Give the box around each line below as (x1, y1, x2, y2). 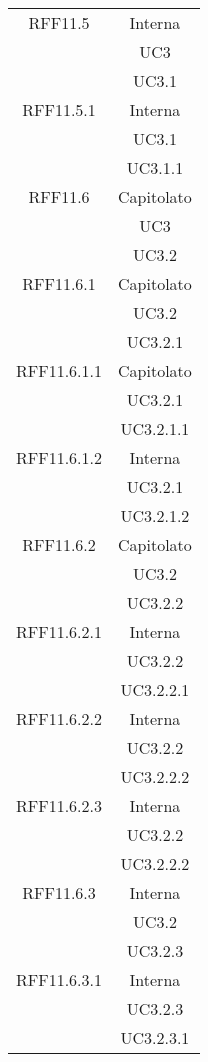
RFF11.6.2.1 (16, 620, 103, 643)
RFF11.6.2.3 (16, 794, 103, 817)
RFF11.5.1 (22, 98, 96, 121)
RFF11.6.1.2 (16, 446, 103, 469)
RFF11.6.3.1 (16, 968, 103, 991)
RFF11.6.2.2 (16, 707, 103, 730)
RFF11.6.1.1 (16, 359, 103, 382)
